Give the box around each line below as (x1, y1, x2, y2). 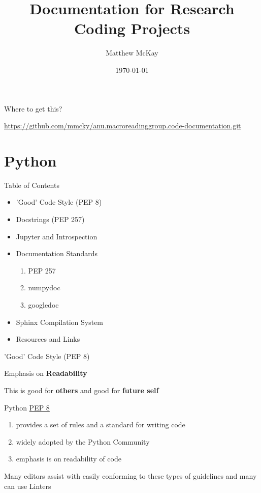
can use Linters (4, 480, 51, 491)
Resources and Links (16, 334, 80, 344)
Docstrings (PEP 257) (16, 214, 85, 224)
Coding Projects (74, 18, 190, 39)
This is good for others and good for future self (4, 385, 159, 395)
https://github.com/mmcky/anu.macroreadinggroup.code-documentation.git (4, 120, 241, 131)
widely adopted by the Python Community (16, 436, 150, 447)
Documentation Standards (16, 248, 97, 259)
